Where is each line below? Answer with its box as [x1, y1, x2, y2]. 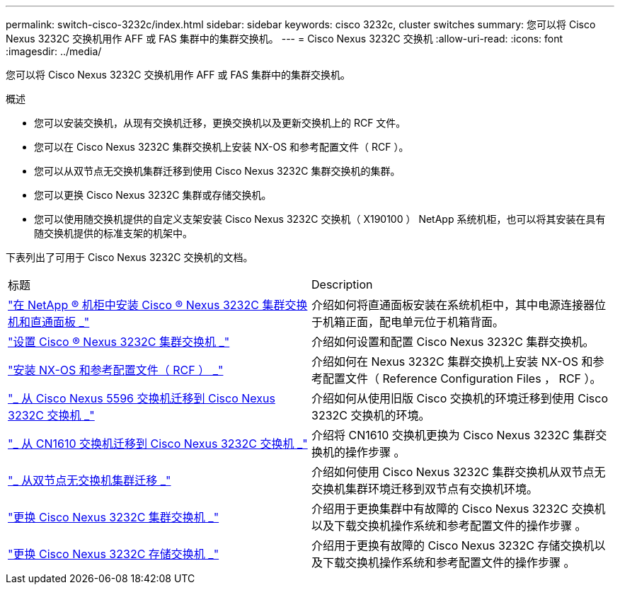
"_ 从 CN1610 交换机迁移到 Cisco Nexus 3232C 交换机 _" [8, 436, 308, 451]
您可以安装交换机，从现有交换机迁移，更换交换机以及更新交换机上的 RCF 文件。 [34, 117, 406, 129]
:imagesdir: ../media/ [6, 45, 102, 57]
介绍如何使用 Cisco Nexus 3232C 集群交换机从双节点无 [311, 465, 606, 479]
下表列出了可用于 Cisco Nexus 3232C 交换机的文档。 [6, 251, 253, 263]
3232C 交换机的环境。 [311, 408, 430, 422]
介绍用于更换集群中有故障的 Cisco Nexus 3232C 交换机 [311, 502, 606, 516]
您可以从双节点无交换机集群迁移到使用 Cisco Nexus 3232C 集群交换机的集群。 [34, 165, 401, 177]
